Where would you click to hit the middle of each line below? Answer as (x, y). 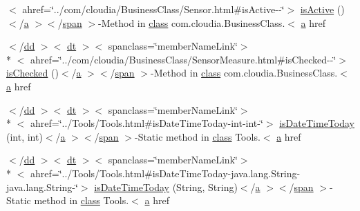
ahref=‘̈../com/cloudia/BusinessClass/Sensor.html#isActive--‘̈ (153, 9)
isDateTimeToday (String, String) (166, 187)
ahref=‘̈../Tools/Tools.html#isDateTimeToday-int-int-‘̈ (146, 123)
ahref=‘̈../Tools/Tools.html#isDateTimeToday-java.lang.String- (165, 173)
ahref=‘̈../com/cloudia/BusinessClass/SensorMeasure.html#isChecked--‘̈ (183, 59)
